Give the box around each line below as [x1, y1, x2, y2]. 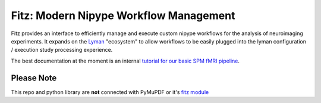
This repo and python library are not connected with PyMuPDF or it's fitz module [11, 88, 209, 95]
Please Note [11, 73, 57, 83]
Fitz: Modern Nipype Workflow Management [11, 9, 235, 22]
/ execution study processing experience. [11, 46, 113, 54]
